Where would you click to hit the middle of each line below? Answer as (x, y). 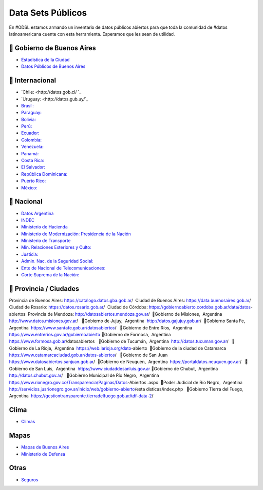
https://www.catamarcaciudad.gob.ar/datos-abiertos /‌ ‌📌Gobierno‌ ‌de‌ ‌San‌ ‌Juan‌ (88, 355)
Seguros (30, 480)
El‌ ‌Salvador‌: (33, 167)
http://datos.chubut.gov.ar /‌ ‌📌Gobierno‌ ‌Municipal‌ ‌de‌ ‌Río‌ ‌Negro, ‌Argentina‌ (84, 375)
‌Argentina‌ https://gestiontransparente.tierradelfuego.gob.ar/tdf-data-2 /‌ (81, 396)
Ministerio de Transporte (46, 241)
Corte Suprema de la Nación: (50, 275)
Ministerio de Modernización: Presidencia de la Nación (76, 234)
